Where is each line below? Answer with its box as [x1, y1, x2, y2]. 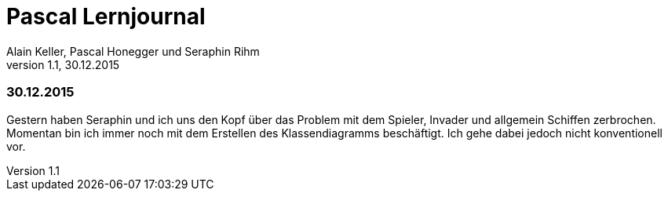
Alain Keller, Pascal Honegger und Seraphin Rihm [6, 44, 260, 58]
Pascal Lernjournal [6, 3, 206, 30]
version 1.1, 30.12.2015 [6, 57, 120, 71]
